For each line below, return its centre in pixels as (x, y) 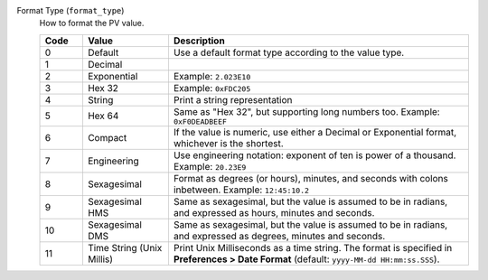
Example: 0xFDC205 (212, 88)
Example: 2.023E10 (212, 76)
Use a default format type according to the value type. (289, 52)
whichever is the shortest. (228, 143)
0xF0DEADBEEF (200, 121)
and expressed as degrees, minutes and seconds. (279, 236)
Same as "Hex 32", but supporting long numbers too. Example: (306, 111)
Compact (107, 137)
